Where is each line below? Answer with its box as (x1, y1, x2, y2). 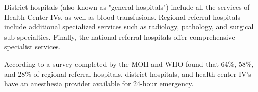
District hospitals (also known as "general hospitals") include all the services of (4, 2, 250, 12)
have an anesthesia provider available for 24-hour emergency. (4, 78, 194, 89)
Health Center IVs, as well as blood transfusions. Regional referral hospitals (4, 11, 241, 22)
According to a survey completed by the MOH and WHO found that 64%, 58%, (4, 58, 254, 69)
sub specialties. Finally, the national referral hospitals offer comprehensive (4, 31, 235, 42)
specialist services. (4, 41, 61, 52)
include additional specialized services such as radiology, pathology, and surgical (4, 21, 254, 32)
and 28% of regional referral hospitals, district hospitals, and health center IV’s (4, 68, 251, 79)
